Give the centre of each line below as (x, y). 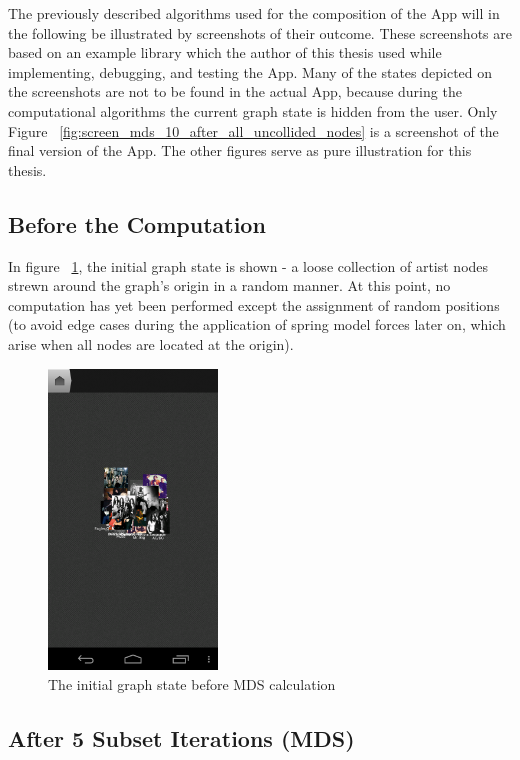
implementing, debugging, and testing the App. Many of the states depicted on (250, 71)
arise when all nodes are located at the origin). (151, 343)
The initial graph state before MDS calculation (192, 683)
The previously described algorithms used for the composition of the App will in (254, 13)
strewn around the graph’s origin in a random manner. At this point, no (229, 285)
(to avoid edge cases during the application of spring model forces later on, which (257, 324)
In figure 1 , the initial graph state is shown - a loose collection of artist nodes (248, 265)
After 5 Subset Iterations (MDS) (181, 737)
